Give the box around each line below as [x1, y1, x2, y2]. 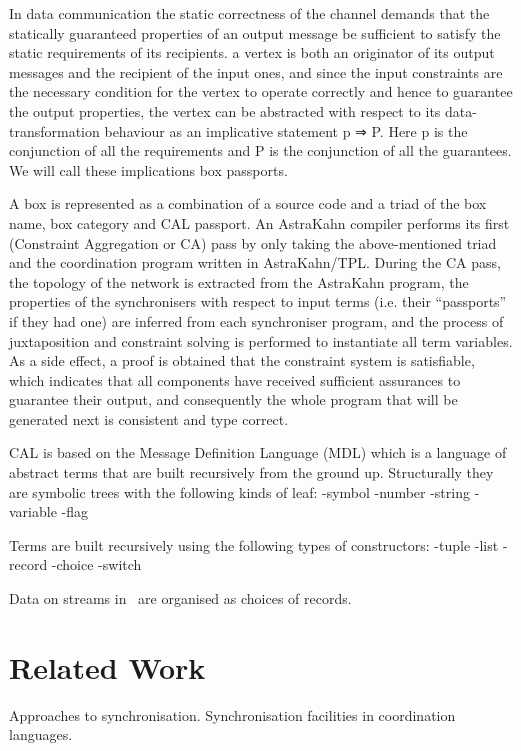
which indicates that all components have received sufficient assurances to [9, 369, 461, 390]
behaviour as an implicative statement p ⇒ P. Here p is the [104, 120, 468, 141]
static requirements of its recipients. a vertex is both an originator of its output [9, 42, 495, 63]
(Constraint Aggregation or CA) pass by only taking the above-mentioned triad [9, 232, 497, 253]
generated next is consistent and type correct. [9, 408, 289, 429]
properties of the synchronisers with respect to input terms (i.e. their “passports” [9, 291, 507, 312]
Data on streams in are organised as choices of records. [9, 588, 352, 609]
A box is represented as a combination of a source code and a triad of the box [9, 193, 487, 214]
